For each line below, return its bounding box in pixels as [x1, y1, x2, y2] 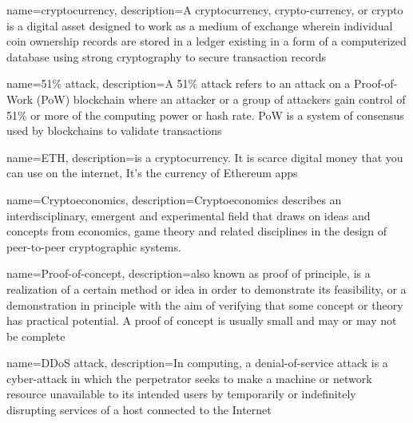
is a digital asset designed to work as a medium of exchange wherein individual [6, 17, 393, 34]
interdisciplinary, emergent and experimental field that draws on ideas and [6, 207, 371, 223]
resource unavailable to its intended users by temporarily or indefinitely [6, 385, 356, 402]
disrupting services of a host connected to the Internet [6, 401, 272, 418]
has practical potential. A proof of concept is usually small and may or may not [6, 312, 397, 329]
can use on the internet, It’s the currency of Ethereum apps [6, 164, 298, 181]
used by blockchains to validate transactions [6, 122, 222, 139]
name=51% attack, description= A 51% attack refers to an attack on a [6, 75, 351, 92]
